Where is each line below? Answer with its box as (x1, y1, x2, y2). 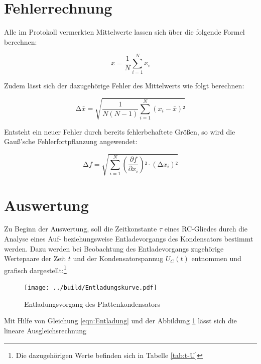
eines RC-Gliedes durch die (164, 223, 248, 234)
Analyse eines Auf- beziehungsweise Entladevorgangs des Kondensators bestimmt (4, 233, 253, 244)
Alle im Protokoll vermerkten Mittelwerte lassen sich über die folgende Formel (4, 27, 245, 37)
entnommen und (191, 253, 241, 264)
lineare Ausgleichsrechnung (4, 325, 86, 335)
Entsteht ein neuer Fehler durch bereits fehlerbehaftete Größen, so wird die (4, 126, 235, 137)
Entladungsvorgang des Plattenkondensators (24, 298, 161, 309)
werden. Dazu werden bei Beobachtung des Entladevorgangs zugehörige (4, 243, 224, 254)
